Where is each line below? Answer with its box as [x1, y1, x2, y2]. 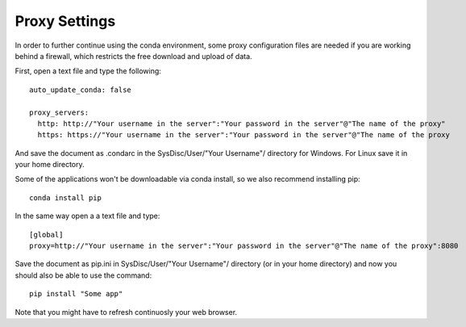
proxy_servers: [29, 107, 89, 117]
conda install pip [29, 193, 102, 202]
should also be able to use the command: [15, 270, 152, 280]
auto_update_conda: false [29, 85, 132, 94]
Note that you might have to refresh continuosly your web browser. [15, 307, 238, 317]
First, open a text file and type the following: [15, 66, 161, 76]
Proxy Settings [15, 12, 116, 30]
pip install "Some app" [29, 289, 123, 299]
